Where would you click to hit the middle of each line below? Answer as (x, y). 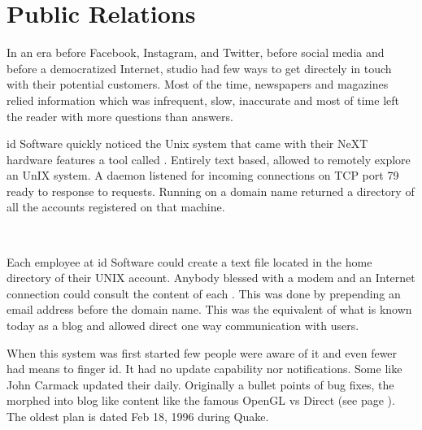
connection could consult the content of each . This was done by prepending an (204, 293)
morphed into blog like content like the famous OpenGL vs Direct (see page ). (201, 400)
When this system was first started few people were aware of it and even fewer (202, 352)
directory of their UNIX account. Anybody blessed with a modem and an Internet (211, 278)
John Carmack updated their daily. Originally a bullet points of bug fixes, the (200, 384)
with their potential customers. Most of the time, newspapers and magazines (198, 84)
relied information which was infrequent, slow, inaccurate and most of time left (203, 100)
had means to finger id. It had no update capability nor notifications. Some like (204, 369)
